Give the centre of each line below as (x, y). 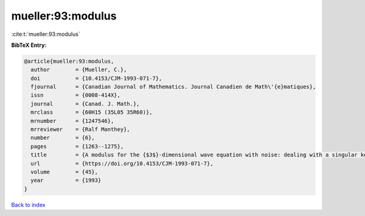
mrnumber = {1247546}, (72, 121)
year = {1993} (66, 180)
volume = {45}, (64, 172)
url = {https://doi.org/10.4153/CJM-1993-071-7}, (122, 163)
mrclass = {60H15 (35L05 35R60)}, (92, 112)
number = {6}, (63, 138)
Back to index (28, 204)
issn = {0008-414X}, (76, 95)
